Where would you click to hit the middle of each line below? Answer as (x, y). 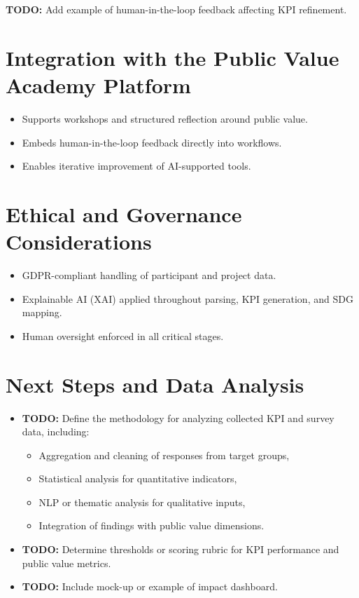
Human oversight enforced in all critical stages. (123, 335)
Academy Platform (98, 84)
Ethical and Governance (124, 213)
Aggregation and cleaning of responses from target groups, (164, 455)
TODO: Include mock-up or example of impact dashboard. (150, 586)
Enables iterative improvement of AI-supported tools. (136, 166)
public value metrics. (66, 563)
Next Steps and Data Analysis (155, 384)
